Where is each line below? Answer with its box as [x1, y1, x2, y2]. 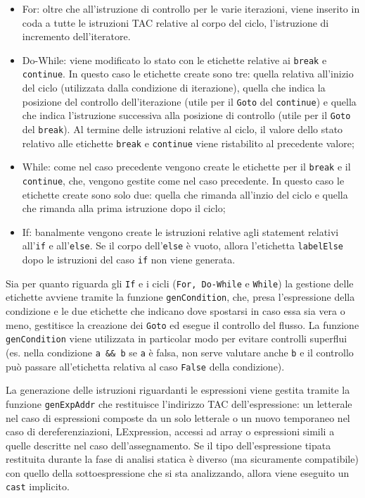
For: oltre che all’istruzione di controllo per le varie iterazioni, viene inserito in [22, 1, 360, 15]
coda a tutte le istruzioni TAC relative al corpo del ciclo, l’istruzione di [22, 15, 329, 30]
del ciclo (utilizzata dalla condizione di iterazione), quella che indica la [22, 80, 326, 95]
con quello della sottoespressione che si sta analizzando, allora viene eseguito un [6, 465, 350, 480]
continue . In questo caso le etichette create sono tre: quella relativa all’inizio [22, 66, 354, 81]
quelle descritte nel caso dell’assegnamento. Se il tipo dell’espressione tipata [6, 437, 331, 452]
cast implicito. [6, 479, 70, 494]
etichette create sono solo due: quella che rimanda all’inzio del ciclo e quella [22, 187, 348, 201]
